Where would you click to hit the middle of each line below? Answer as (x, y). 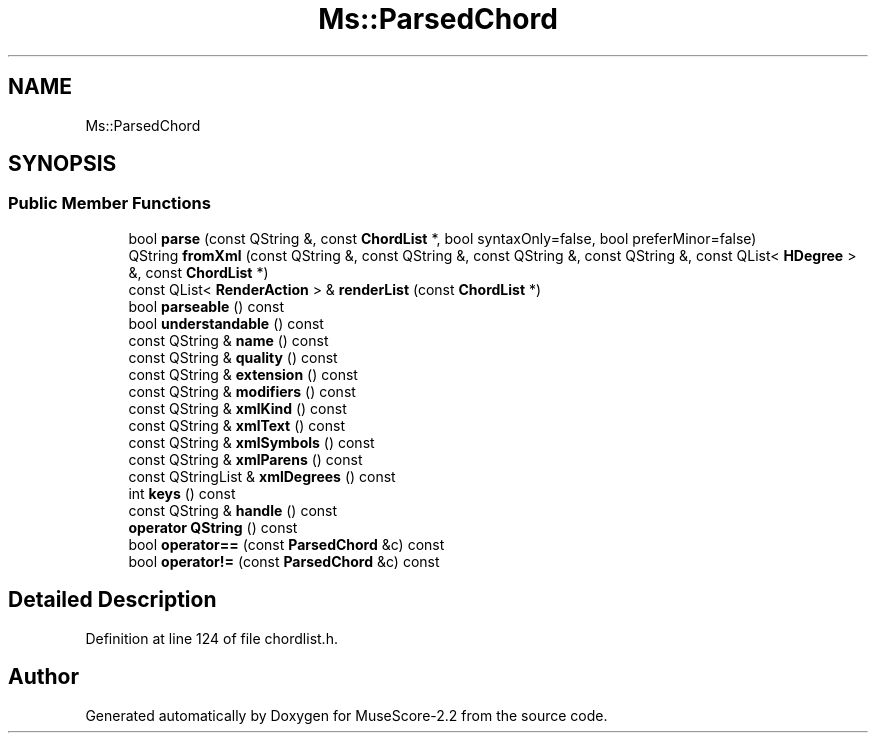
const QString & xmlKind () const (237, 408)
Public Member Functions (109, 203)
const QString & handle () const (233, 510)
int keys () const (182, 493)
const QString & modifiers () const (242, 391)
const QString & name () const (228, 340)
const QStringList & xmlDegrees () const (262, 476)
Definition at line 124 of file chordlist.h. (211, 638)
